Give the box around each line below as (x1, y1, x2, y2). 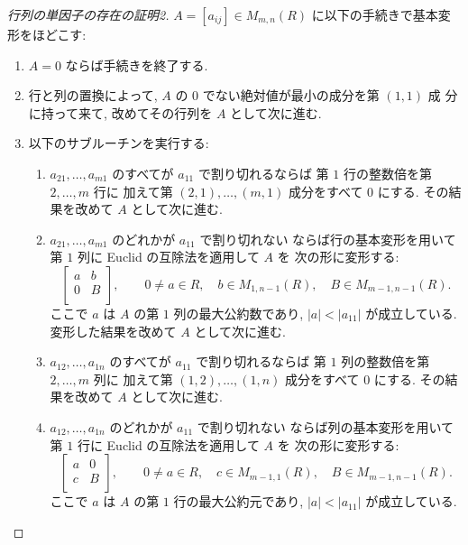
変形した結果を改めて (50, 321, 177, 340)
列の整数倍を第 (341, 352, 430, 371)
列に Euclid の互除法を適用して (77, 247, 260, 266)
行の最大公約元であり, (173, 492, 304, 511)
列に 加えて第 (93, 369, 173, 388)
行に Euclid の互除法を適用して (77, 435, 260, 454)
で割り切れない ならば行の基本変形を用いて (199, 229, 456, 248)
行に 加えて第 (93, 181, 173, 200)
